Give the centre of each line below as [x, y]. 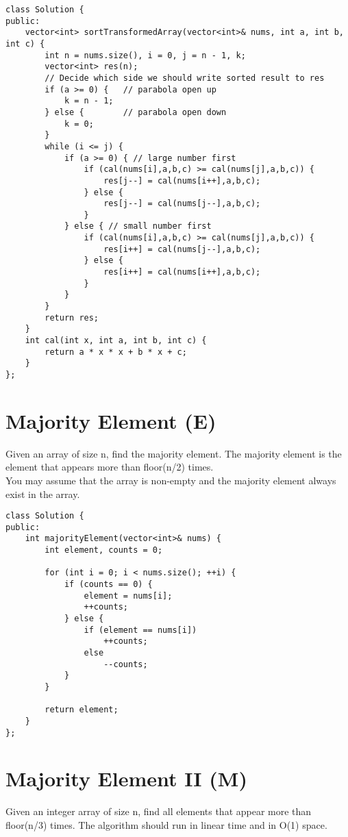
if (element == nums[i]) [140, 630]
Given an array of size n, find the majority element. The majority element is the [174, 453]
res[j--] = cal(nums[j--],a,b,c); [182, 204]
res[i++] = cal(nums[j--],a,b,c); [182, 249]
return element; [82, 710]
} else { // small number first [138, 226]
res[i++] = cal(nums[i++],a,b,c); [182, 272]
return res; [72, 317]
